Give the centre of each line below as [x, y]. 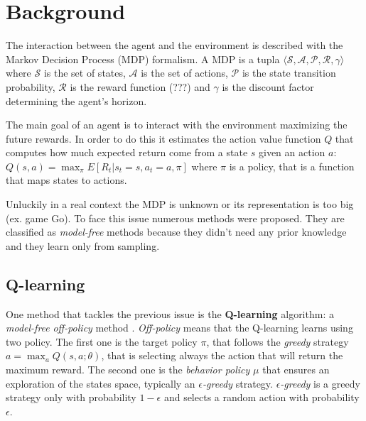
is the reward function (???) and [140, 86]
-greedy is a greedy [320, 383]
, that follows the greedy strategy [278, 341]
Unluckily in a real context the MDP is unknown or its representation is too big [180, 204]
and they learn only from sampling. [83, 245]
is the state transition [289, 73]
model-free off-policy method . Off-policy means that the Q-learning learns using [179, 328]
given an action [292, 152]
